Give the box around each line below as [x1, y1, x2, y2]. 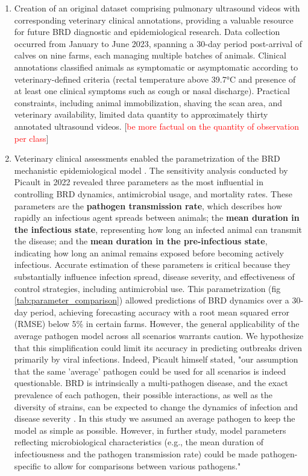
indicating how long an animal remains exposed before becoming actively [14, 246, 284, 259]
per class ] [14, 132, 49, 144]
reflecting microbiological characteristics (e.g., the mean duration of [14, 436, 264, 448]
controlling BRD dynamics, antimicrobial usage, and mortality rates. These [14, 187, 292, 200]
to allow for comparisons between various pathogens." [43, 459, 241, 472]
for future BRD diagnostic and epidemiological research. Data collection [14, 25, 280, 38]
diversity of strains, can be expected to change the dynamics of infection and [14, 400, 298, 413]
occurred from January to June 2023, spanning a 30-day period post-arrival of [14, 37, 303, 49]
